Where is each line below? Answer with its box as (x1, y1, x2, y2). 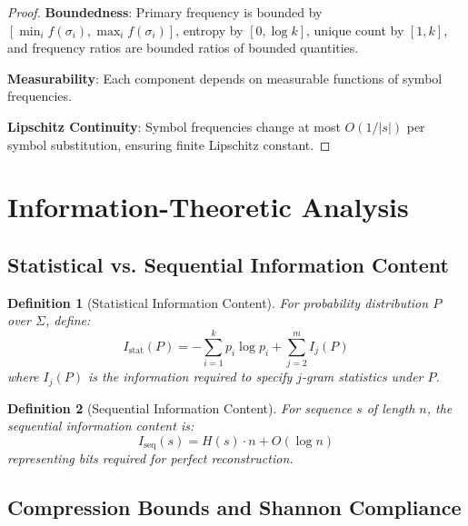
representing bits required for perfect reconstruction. (7, 449, 294, 468)
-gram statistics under (302, 367, 423, 386)
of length (366, 398, 415, 417)
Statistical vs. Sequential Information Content (7, 250, 449, 278)
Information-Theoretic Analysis (7, 188, 409, 225)
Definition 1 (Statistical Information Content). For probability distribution (7, 293, 429, 312)
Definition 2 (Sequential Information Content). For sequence (7, 398, 353, 417)
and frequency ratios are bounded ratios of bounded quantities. (7, 38, 359, 57)
